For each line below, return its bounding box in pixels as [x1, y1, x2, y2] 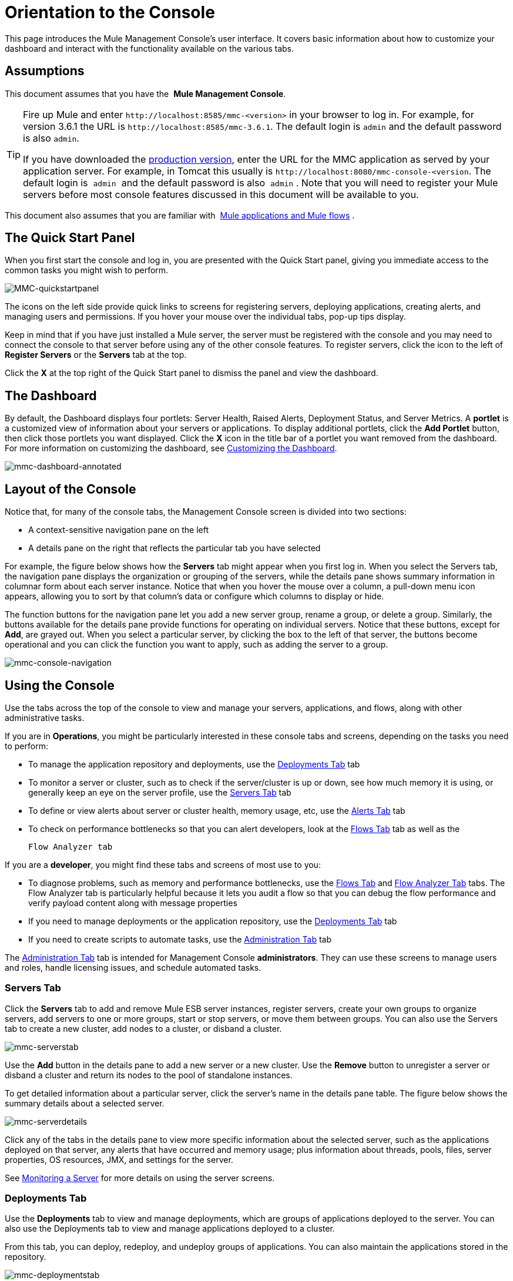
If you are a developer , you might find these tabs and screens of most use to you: [5, 859, 321, 870]
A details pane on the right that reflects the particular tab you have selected [28, 543, 321, 554]
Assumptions [5, 63, 85, 79]
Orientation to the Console [5, 2, 215, 22]
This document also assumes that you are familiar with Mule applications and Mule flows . [5, 210, 355, 220]
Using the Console [5, 678, 115, 693]
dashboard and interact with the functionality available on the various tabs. [5, 43, 294, 53]
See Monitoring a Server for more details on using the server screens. [5, 1172, 275, 1183]
